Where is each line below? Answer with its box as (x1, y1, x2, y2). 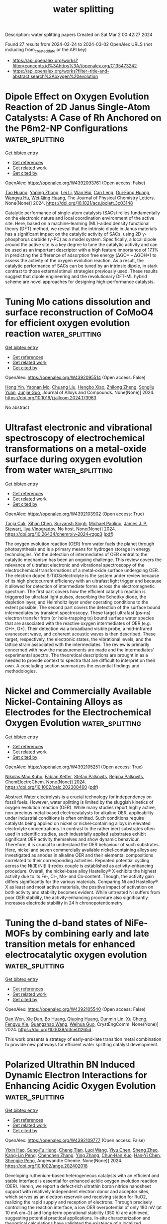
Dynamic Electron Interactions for (5, 1069, 148, 1081)
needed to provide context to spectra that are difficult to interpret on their (5, 657, 156, 663)
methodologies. (5, 668, 37, 674)
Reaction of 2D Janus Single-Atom (5, 101, 151, 113)
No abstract (5, 404, 29, 410)
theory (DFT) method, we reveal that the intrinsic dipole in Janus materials (5, 226, 157, 232)
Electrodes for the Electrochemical (5, 706, 152, 718)
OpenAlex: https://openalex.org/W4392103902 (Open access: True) (5, 511, 144, 517)
